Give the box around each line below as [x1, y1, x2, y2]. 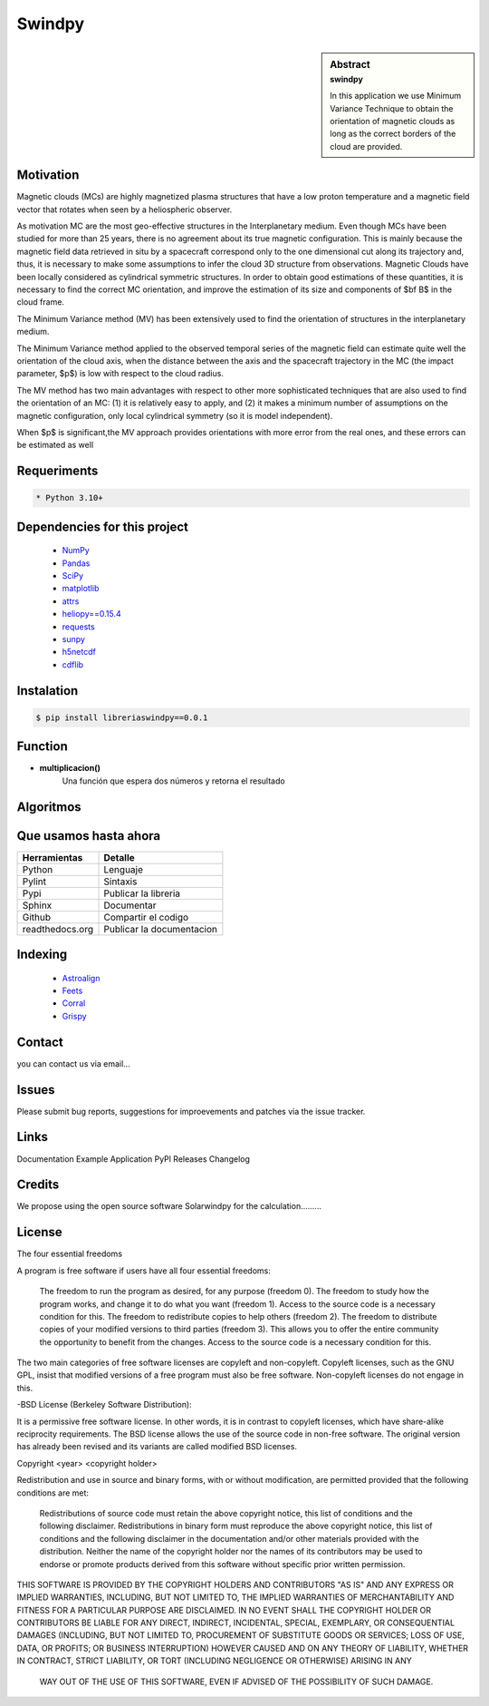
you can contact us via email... [16, 1058, 130, 1069]
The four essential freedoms [16, 1248, 122, 1260]
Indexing [16, 947, 68, 962]
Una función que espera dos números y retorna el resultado [62, 775, 285, 786]
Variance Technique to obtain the [330, 102, 454, 113]
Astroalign [62, 972, 101, 983]
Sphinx [22, 899, 53, 911]
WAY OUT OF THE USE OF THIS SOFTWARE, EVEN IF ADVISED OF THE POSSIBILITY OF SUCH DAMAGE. [39, 1676, 434, 1687]
